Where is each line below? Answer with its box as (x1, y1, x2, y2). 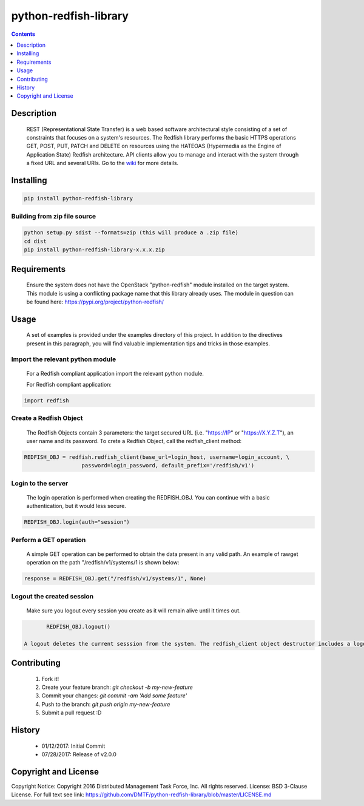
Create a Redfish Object (11, 414, 83, 422)
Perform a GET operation (11, 535, 86, 544)
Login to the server (11, 479, 69, 487)
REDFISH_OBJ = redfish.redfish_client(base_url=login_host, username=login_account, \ (24, 454, 290, 461)
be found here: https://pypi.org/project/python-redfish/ (26, 298, 164, 305)
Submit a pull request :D (41, 709, 102, 716)
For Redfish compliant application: (26, 381, 112, 388)
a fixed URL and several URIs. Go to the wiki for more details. (26, 160, 179, 167)
